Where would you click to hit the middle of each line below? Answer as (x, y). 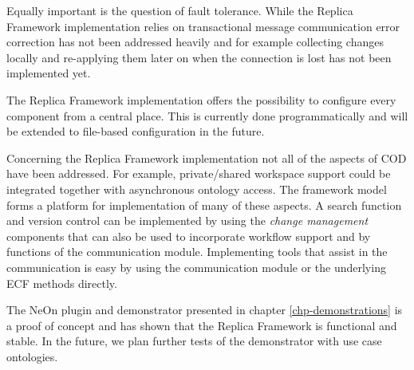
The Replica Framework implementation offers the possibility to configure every (201, 99)
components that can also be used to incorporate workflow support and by (189, 236)
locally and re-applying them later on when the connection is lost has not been (199, 57)
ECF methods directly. (62, 283)
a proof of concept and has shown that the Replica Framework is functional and (202, 325)
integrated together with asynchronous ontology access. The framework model (197, 189)
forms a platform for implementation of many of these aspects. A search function (204, 205)
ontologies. (32, 356)
